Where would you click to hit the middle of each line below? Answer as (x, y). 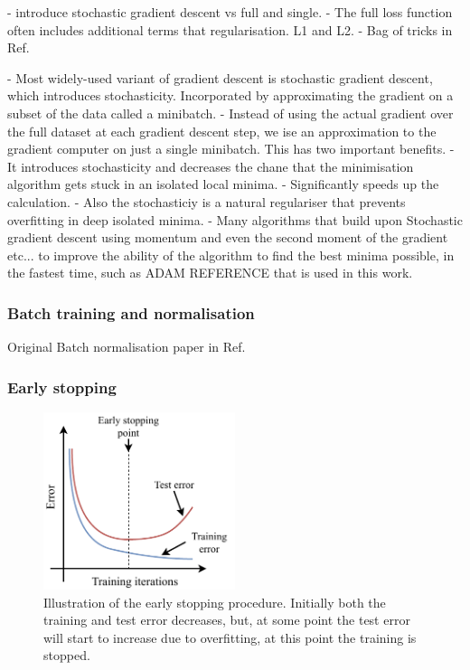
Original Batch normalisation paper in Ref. (127, 347)
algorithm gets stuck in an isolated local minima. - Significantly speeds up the (223, 184)
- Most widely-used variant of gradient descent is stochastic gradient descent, (220, 77)
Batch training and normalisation (131, 312)
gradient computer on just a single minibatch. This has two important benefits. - (231, 149)
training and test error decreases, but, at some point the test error (227, 620)
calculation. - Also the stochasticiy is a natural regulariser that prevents (207, 201)
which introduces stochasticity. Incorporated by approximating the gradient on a (230, 95)
